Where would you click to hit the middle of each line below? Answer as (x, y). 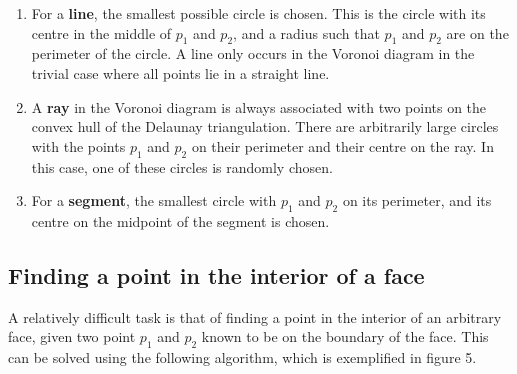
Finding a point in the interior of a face (216, 274)
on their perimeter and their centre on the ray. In (342, 145)
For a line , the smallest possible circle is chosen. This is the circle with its (258, 13)
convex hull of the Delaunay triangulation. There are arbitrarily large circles (265, 126)
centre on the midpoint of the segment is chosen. (180, 220)
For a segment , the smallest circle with (154, 200)
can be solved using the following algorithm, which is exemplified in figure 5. (242, 357)
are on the (477, 32)
